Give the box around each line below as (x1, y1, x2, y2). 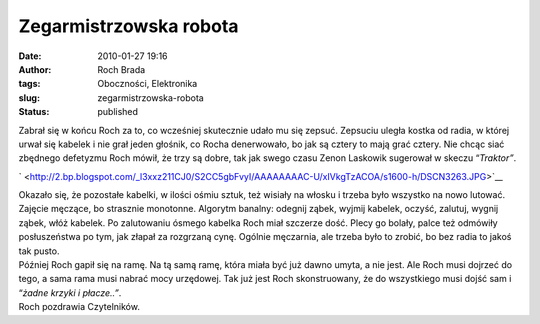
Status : (18, 106, 50, 118)
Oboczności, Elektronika (97, 78, 198, 90)
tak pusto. (18, 245, 60, 257)
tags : (18, 78, 41, 90)
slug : (18, 91, 40, 104)
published (97, 106, 139, 118)
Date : (18, 50, 42, 62)
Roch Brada (97, 63, 146, 75)
